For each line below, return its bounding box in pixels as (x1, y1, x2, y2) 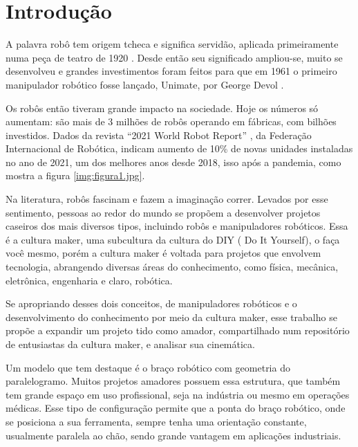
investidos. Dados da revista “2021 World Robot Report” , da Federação (6, 127, 312, 142)
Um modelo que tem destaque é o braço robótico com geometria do (6, 360, 290, 374)
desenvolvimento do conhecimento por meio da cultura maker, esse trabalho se (6, 309, 337, 324)
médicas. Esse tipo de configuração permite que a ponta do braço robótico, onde (6, 401, 346, 415)
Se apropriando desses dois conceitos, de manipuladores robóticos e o (6, 296, 297, 311)
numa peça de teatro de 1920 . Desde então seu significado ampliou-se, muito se (6, 50, 343, 64)
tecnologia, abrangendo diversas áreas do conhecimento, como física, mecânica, (6, 259, 339, 274)
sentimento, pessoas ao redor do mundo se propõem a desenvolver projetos (6, 205, 321, 219)
